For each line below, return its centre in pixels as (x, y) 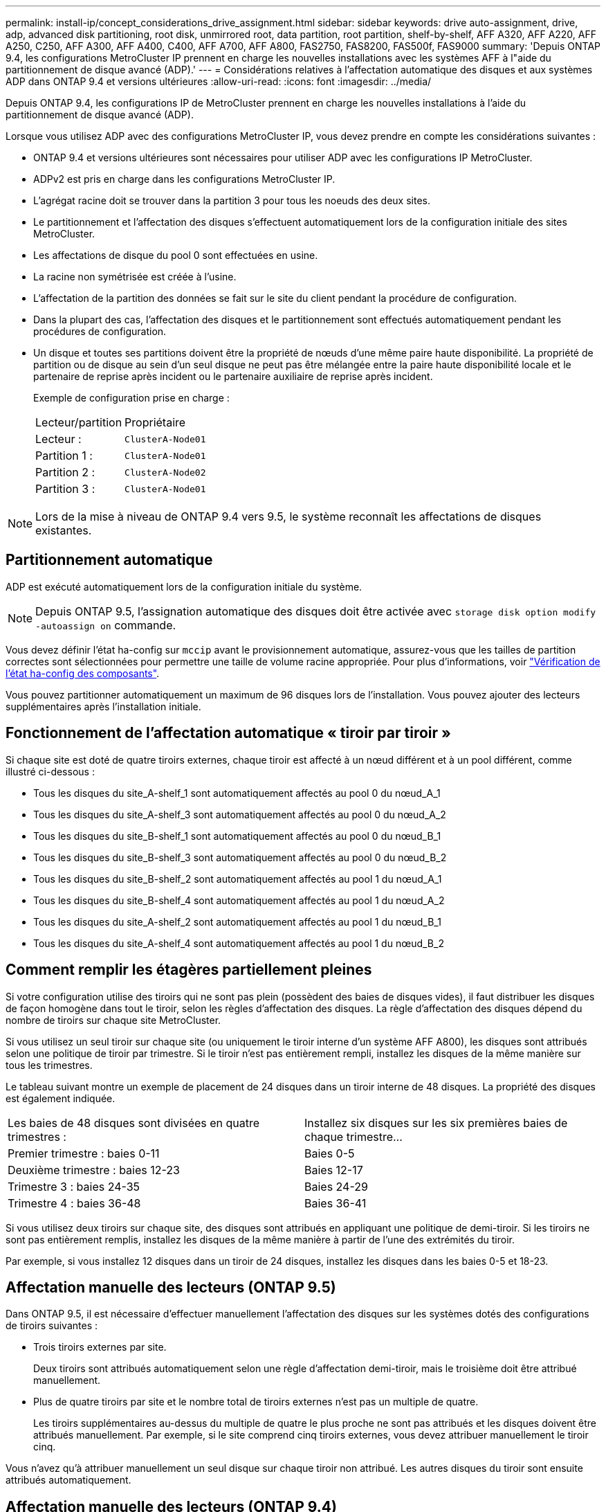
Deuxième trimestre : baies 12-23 (94, 1170)
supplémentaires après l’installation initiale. (103, 706)
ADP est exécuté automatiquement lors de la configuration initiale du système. (184, 586)
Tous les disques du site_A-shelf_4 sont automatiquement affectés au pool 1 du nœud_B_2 (239, 943)
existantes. (64, 530)
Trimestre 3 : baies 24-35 (74, 1186)
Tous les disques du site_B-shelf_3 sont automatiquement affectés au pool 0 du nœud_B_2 (240, 857)
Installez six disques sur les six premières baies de (436, 1123)
